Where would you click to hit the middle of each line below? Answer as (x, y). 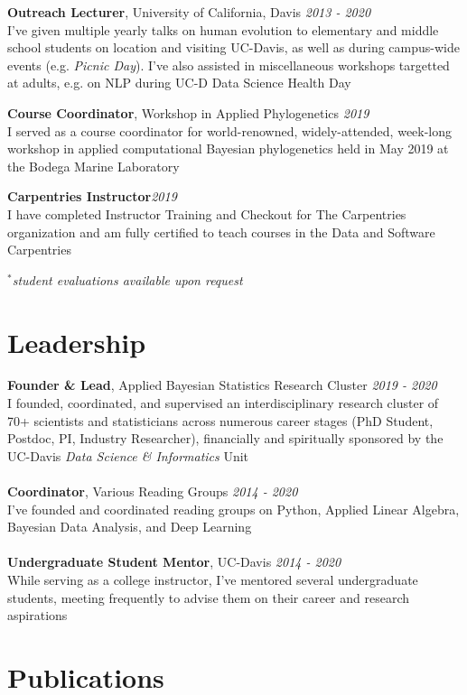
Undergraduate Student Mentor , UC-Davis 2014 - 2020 (174, 562)
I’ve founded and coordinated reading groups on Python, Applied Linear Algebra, (233, 509)
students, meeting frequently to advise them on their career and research (209, 597)
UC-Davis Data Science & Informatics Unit (128, 455)
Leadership (77, 342)
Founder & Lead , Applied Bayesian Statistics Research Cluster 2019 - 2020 (222, 385)
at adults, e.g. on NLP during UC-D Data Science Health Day (179, 83)
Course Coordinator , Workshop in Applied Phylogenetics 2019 (188, 112)
